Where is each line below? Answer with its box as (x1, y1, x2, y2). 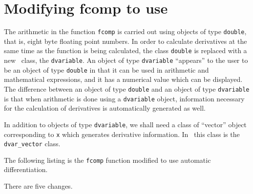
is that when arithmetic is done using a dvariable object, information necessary (4, 93, 245, 103)
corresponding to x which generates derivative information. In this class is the (4, 129, 240, 139)
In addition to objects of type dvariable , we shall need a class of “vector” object (4, 119, 247, 129)
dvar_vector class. (4, 138, 61, 149)
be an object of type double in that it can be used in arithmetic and (4, 64, 209, 75)
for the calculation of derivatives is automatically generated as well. (4, 103, 206, 113)
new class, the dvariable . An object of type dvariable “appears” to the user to (4, 55, 248, 65)
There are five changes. (4, 181, 73, 191)
